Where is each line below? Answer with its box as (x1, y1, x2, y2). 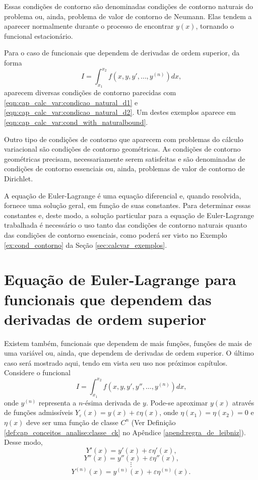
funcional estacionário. (4, 30, 73, 41)
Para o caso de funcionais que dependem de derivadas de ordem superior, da (4, 47, 240, 58)
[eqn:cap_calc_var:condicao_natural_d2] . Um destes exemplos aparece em (4, 107, 236, 117)
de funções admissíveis (4, 407, 73, 418)
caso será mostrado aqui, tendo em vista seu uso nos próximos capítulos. (4, 357, 228, 368)
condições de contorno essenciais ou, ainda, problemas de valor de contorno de (4, 163, 245, 174)
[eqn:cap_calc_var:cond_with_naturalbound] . (4, 117, 148, 127)
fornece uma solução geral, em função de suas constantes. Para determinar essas (4, 200, 251, 211)
